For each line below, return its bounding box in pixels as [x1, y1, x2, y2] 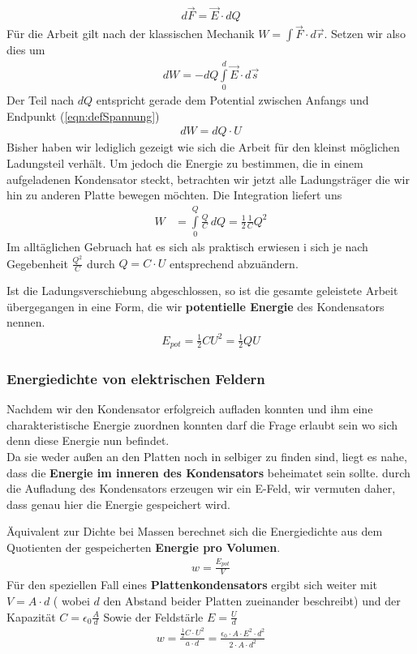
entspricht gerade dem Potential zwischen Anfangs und [96, 92, 369, 109]
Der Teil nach [6, 92, 75, 109]
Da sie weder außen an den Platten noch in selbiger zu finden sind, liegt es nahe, [6, 448, 407, 465]
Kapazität [6, 608, 56, 625]
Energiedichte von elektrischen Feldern [6, 368, 265, 388]
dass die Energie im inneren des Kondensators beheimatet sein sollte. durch [6, 464, 411, 481]
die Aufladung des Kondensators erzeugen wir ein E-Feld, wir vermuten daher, [6, 480, 396, 497]
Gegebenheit [6, 254, 68, 271]
